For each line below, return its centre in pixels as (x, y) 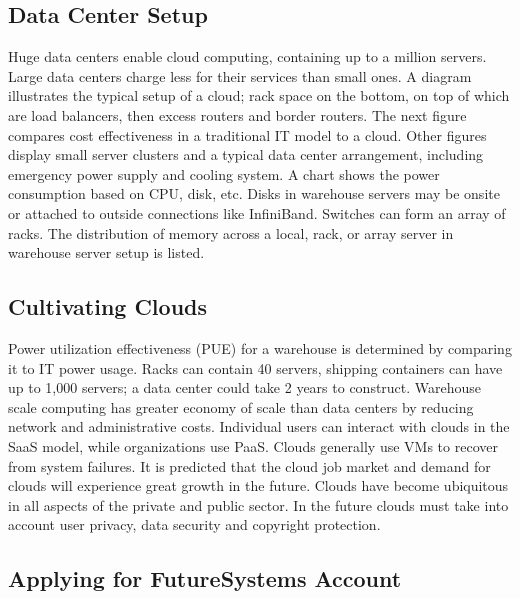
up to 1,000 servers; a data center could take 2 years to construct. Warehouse (245, 387)
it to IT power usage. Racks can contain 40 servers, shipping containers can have (255, 367)
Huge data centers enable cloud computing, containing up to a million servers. (247, 56)
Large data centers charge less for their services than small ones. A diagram (240, 75)
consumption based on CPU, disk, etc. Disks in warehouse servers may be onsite (254, 193)
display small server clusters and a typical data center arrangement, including (246, 154)
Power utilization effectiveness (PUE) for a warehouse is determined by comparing (260, 347)
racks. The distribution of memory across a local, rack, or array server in (231, 232)
